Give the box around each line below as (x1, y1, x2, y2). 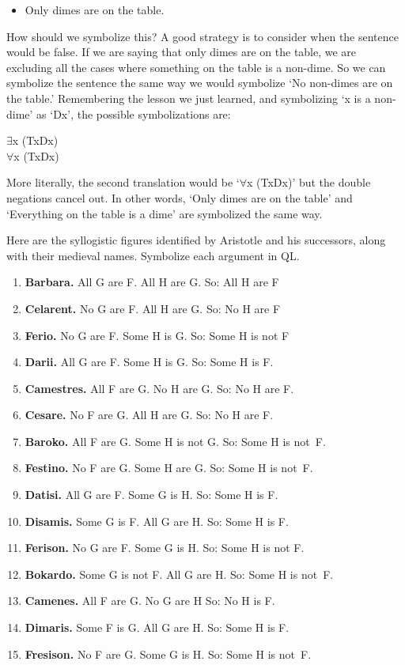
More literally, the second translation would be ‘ (6, 174, 240, 191)
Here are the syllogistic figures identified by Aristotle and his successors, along (6, 232, 386, 248)
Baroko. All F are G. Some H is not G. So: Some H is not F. (25, 433, 326, 449)
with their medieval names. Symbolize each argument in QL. (6, 247, 300, 263)
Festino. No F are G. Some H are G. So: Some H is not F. (25, 459, 313, 476)
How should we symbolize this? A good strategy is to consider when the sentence (6, 28, 399, 44)
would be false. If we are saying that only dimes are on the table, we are (6, 43, 357, 60)
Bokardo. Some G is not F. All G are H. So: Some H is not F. (25, 565, 334, 582)
